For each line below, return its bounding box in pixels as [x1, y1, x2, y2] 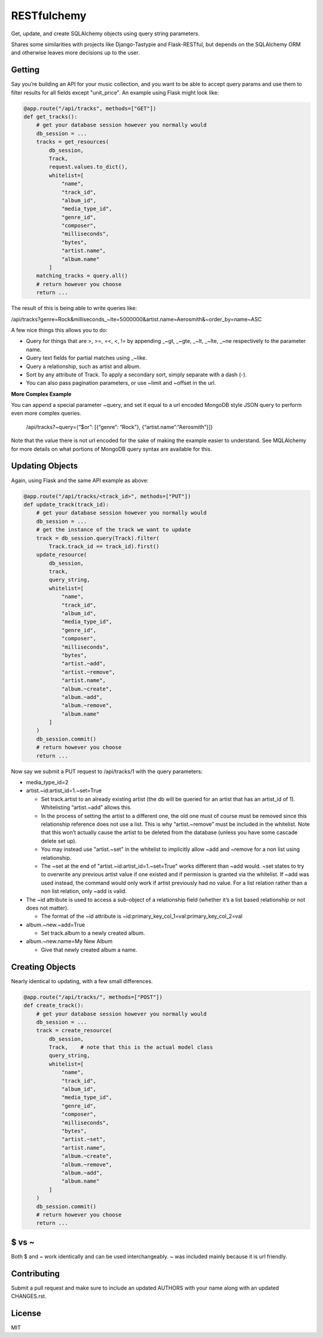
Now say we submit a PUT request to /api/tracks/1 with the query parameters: [11, 768, 203, 775]
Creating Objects [11, 962, 76, 972]
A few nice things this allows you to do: [11, 326, 108, 333]
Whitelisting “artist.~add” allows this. [41, 804, 132, 811]
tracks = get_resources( [36, 138, 109, 145]
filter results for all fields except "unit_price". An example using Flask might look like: [11, 89, 220, 96]
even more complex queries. [11, 410, 82, 417]
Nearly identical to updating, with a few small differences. [11, 977, 153, 984]
